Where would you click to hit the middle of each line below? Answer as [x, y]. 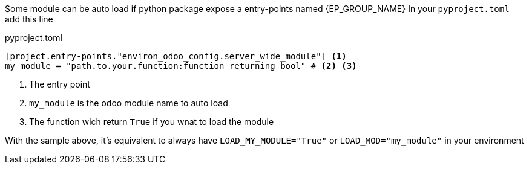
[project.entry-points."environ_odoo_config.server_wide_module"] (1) [176, 56]
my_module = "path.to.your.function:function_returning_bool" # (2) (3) [181, 66]
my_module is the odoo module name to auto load [129, 103]
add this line [29, 19]
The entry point [60, 84]
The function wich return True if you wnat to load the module [152, 122]
